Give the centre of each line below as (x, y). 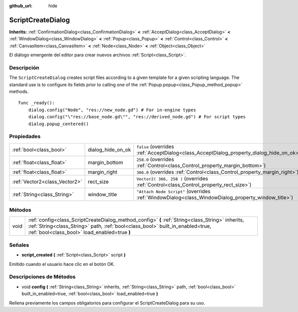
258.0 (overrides (155, 159)
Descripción (24, 68)
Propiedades (25, 137)
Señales (19, 245)
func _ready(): (37, 103)
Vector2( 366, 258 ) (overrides (172, 178)
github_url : (21, 6)
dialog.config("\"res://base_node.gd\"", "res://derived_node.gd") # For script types (137, 117)
